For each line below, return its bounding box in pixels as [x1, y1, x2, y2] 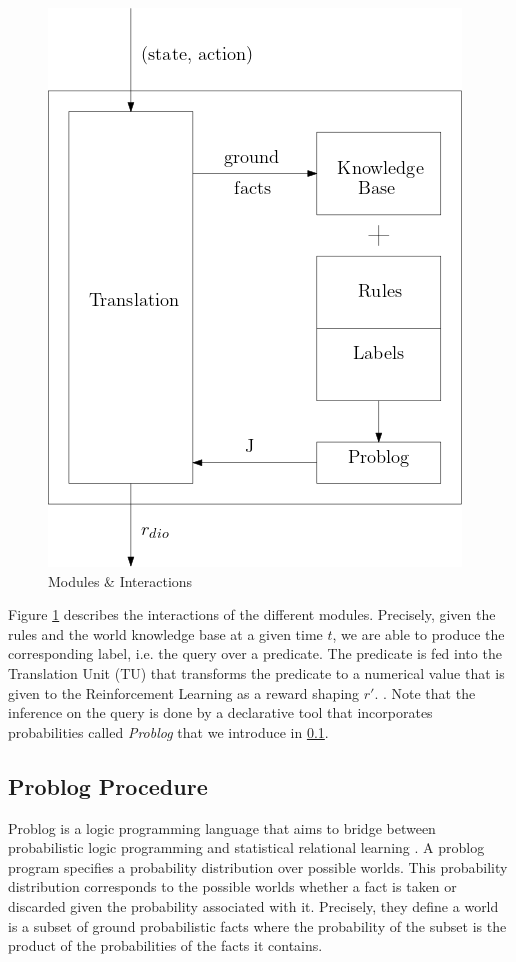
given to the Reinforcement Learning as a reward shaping [8, 682, 360, 703]
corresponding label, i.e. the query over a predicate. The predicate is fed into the [8, 643, 502, 664]
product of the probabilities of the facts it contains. [8, 935, 323, 956]
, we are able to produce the [332, 623, 505, 644]
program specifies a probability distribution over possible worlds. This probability [8, 856, 508, 877]
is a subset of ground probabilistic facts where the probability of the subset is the [8, 915, 507, 936]
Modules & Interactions [48, 570, 193, 591]
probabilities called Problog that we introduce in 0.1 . [8, 721, 329, 742]
